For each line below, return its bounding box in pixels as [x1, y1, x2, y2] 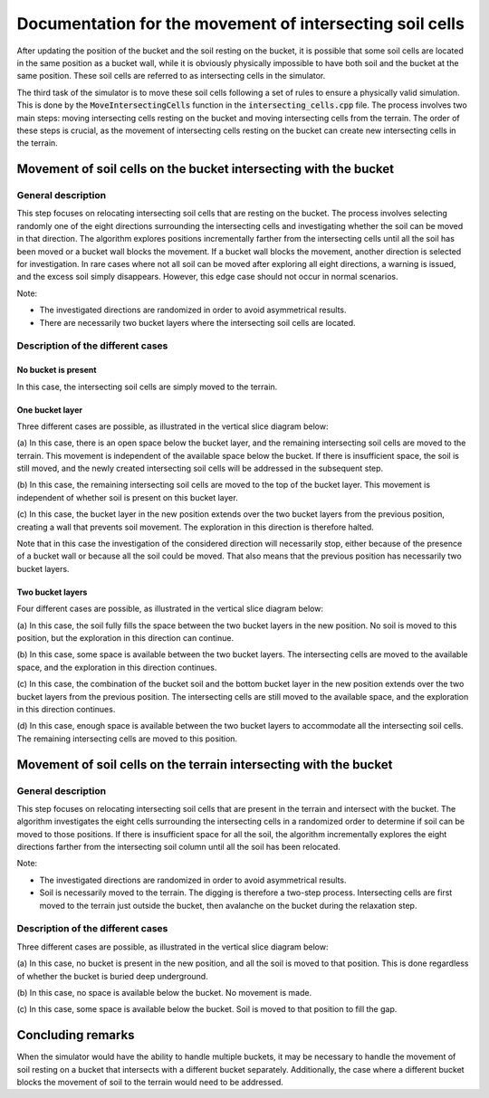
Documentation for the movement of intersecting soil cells [16, 14, 465, 33]
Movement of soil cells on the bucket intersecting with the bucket [16, 161, 395, 177]
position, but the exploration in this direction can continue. [16, 632, 235, 643]
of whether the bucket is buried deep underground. [16, 970, 208, 981]
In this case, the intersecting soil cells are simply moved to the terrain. [16, 381, 278, 392]
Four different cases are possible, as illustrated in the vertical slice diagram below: [16, 603, 323, 615]
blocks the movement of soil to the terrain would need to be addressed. [16, 1077, 284, 1087]
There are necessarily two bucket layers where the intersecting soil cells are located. [39, 317, 357, 328]
